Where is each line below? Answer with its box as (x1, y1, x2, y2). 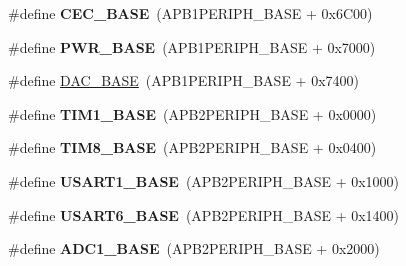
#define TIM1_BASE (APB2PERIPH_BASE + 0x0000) (8, 103, 377, 124)
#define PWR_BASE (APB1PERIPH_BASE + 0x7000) (8, 36, 376, 57)
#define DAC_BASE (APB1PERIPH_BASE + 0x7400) (8, 70, 359, 91)
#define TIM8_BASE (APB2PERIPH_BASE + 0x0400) (8, 137, 377, 158)
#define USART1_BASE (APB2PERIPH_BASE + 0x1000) (8, 170, 400, 191)
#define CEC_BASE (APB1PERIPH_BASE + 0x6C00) (8, 3, 373, 23)
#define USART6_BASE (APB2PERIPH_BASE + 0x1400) (8, 204, 400, 225)
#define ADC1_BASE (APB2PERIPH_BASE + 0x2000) (8, 238, 380, 259)
